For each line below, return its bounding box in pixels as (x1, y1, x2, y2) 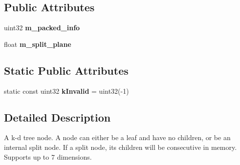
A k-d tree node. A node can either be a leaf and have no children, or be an (4, 132, 231, 143)
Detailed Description (4, 109, 111, 124)
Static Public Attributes (4, 62, 129, 78)
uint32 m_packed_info (4, 22, 80, 33)
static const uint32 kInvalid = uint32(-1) (4, 85, 129, 96)
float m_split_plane (4, 39, 71, 49)
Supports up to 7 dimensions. (4, 151, 92, 162)
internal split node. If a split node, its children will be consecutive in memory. (4, 142, 237, 152)
